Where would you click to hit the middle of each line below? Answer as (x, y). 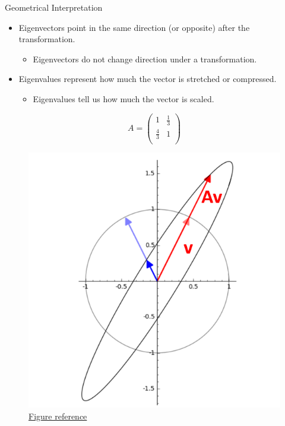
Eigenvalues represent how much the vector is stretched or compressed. (148, 79)
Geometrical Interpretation (54, 7)
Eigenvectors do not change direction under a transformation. (145, 59)
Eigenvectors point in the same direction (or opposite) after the (134, 27)
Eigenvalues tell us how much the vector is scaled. (123, 98)
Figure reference (58, 416)
